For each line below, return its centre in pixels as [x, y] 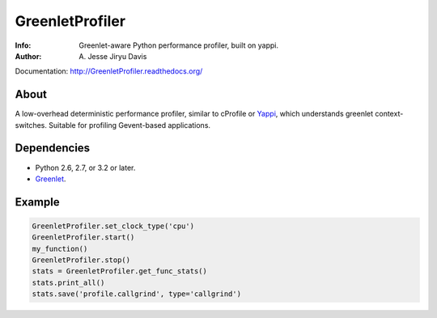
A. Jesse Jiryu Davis [113, 56]
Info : [23, 45]
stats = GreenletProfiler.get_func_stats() [120, 271]
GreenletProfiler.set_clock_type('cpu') [113, 226]
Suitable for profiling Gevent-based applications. [129, 125]
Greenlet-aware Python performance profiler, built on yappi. [179, 45]
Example [37, 202]
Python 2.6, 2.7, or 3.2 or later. [85, 167]
